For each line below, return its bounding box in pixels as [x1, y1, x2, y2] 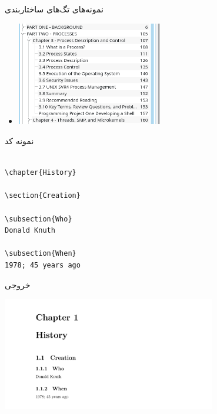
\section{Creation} [5, 191, 81, 200]
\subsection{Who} [5, 214, 72, 223]
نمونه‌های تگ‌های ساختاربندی [5, 3, 104, 15]
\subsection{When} [5, 249, 76, 258]
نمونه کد [5, 135, 34, 147]
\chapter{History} [5, 168, 76, 177]
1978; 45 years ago [5, 260, 81, 269]
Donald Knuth [5, 226, 55, 235]
